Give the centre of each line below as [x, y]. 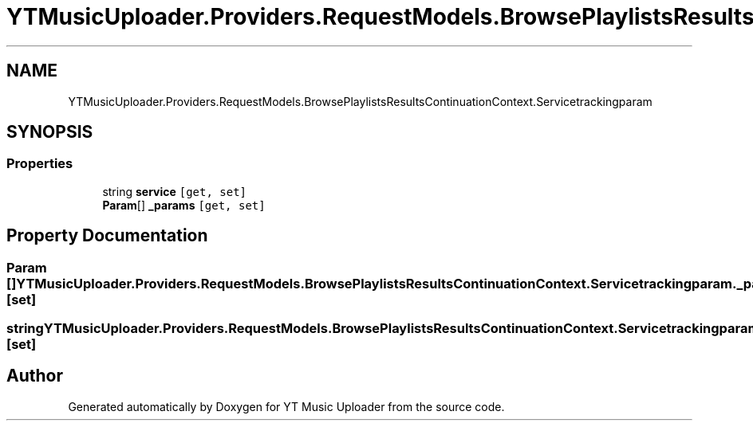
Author [35, 376]
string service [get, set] [175, 191]
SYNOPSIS [50, 132]
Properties [40, 164]
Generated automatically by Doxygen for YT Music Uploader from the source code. [286, 406]
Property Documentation [107, 236]
